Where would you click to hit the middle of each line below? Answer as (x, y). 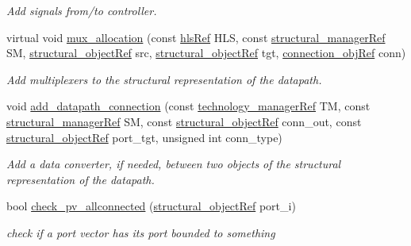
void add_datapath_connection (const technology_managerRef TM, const (188, 106)
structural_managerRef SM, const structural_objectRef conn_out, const (184, 121)
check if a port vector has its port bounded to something (141, 232)
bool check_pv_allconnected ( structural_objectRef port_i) (151, 206)
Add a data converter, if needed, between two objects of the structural (174, 164)
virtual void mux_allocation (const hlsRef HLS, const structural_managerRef (196, 37)
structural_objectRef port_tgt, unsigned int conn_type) (144, 137)
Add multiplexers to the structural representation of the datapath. (164, 79)
